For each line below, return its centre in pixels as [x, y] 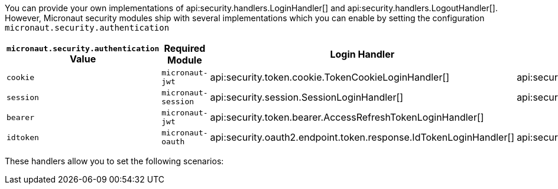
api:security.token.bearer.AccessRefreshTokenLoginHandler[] [347, 117]
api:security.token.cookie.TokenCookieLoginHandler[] [330, 77]
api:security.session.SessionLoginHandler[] [307, 97]
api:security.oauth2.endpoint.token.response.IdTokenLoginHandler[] [362, 137]
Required [185, 48]
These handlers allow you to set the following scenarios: [114, 161]
